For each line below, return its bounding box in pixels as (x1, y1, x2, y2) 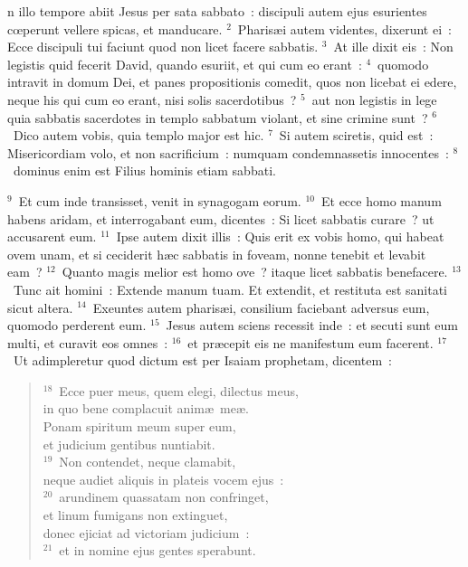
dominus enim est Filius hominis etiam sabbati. (13, 161, 276, 180)
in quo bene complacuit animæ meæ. (43, 399, 249, 418)
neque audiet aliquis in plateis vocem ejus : (43, 469, 284, 488)
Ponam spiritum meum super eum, (43, 417, 236, 436)
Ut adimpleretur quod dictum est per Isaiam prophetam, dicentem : (13, 351, 392, 370)
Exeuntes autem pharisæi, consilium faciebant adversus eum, (92, 298, 430, 317)
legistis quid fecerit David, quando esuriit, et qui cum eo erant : (7, 54, 362, 73)
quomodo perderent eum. (7, 316, 147, 335)
